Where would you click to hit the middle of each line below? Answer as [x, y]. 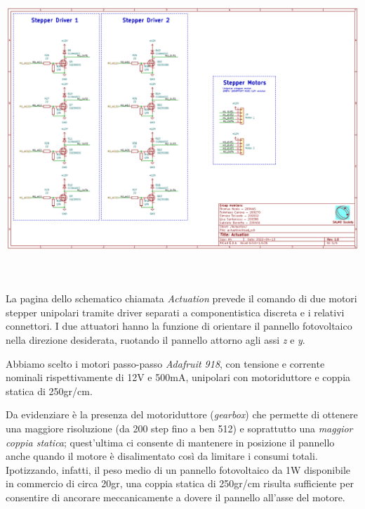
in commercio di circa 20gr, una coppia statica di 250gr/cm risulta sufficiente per [180, 483]
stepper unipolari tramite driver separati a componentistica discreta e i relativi [175, 312]
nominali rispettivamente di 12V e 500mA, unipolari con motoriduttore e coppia [178, 377]
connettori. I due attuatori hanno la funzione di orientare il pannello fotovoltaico [179, 326]
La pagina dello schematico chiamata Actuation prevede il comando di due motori [181, 298]
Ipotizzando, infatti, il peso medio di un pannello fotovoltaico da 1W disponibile [178, 469]
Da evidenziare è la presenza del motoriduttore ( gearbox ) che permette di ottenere [182, 414]
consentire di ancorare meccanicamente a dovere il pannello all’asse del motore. [175, 497]
